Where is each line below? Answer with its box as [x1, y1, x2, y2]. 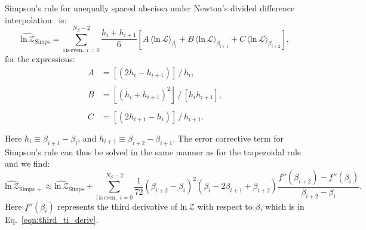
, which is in [260, 200, 305, 212]
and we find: [5, 157, 50, 170]
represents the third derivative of [57, 200, 177, 212]
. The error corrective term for [173, 131, 284, 144]
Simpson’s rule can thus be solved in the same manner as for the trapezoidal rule [5, 145, 302, 158]
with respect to [197, 200, 253, 212]
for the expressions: [5, 52, 75, 65]
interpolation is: [5, 13, 67, 26]
